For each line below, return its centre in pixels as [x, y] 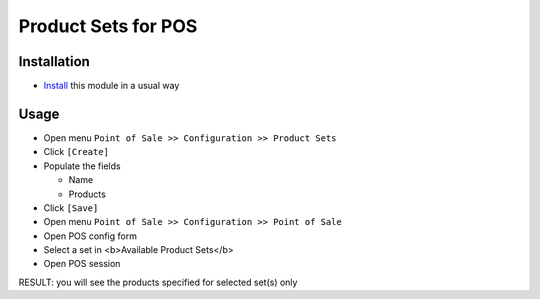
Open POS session [82, 264]
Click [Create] [76, 152]
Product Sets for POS [108, 26]
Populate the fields [82, 166]
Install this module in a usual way [111, 86]
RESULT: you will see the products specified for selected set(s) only [158, 282]
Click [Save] [71, 207]
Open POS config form [90, 236]
